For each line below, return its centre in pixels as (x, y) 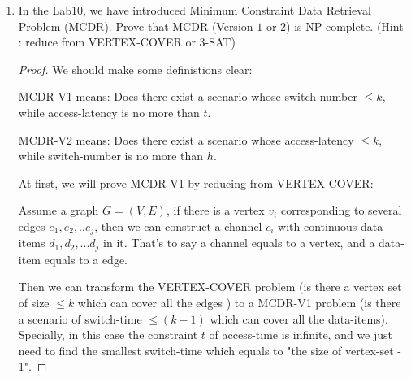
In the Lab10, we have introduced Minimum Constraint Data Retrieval (195, 10)
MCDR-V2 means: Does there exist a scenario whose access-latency (186, 139)
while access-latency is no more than (109, 112)
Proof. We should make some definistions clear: (135, 69)
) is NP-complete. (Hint (345, 26)
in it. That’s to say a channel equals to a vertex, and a (239, 243)
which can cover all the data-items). (299, 318)
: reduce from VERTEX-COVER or (107, 42)
